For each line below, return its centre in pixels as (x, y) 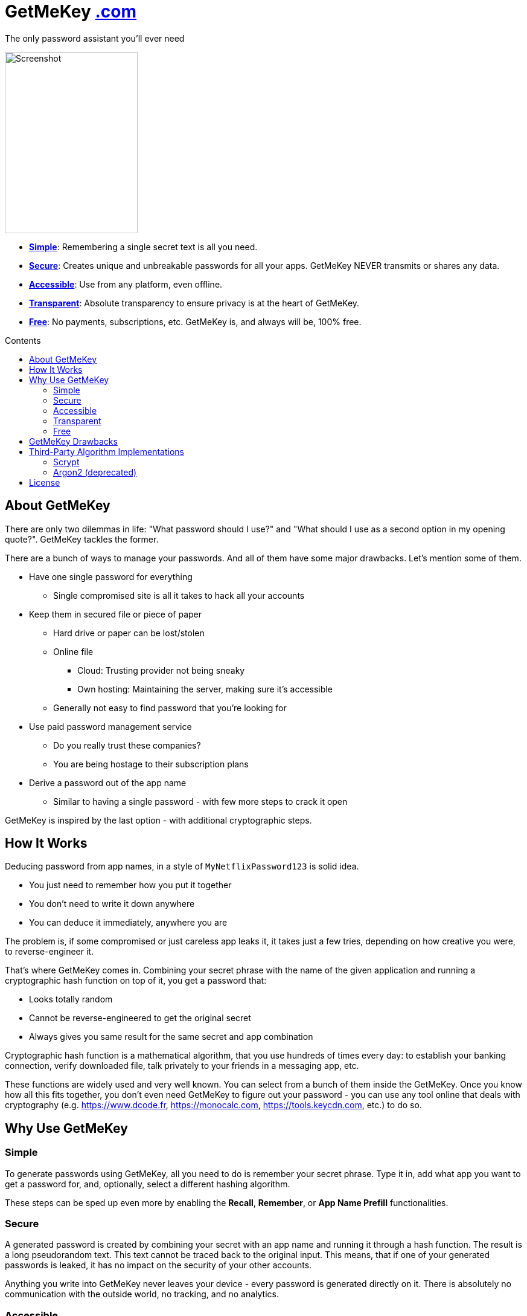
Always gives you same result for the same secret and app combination (171, 1037)
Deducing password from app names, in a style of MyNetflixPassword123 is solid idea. (182, 866)
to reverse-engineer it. (49, 952)
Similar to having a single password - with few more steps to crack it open (200, 801)
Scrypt (66, 462)
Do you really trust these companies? (127, 745)
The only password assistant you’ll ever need (95, 38)
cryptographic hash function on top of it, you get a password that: (136, 981)
